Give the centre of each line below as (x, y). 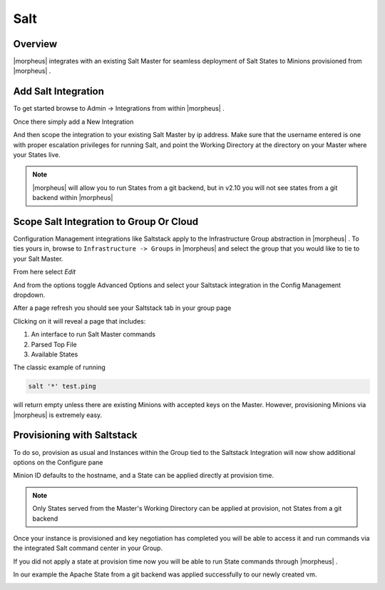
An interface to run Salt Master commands (93, 334)
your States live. (37, 154)
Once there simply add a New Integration (73, 121)
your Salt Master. (38, 259)
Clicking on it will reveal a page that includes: (79, 321)
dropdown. (29, 295)
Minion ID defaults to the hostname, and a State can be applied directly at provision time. (144, 476)
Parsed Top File (54, 344)
